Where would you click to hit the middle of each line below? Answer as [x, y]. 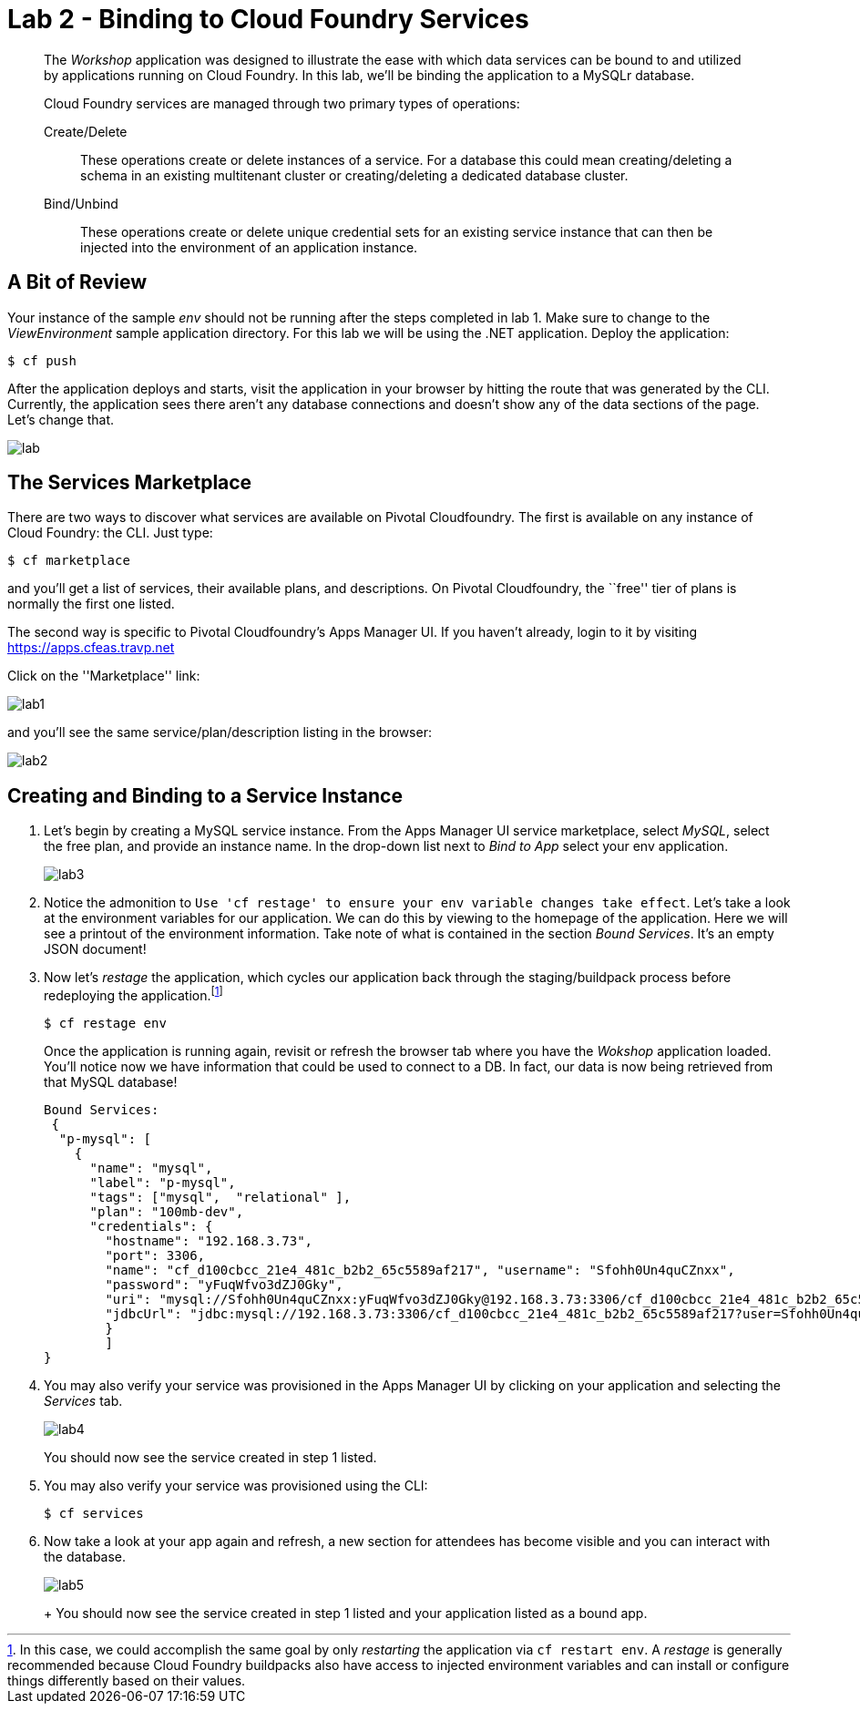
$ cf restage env [105, 1023]
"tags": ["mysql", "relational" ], [220, 1197]
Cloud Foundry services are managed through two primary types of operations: [282, 103]
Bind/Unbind [81, 203]
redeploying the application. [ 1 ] [133, 994]
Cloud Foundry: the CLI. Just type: [110, 533]
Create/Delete [86, 131]
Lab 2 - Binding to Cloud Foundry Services [268, 19]
